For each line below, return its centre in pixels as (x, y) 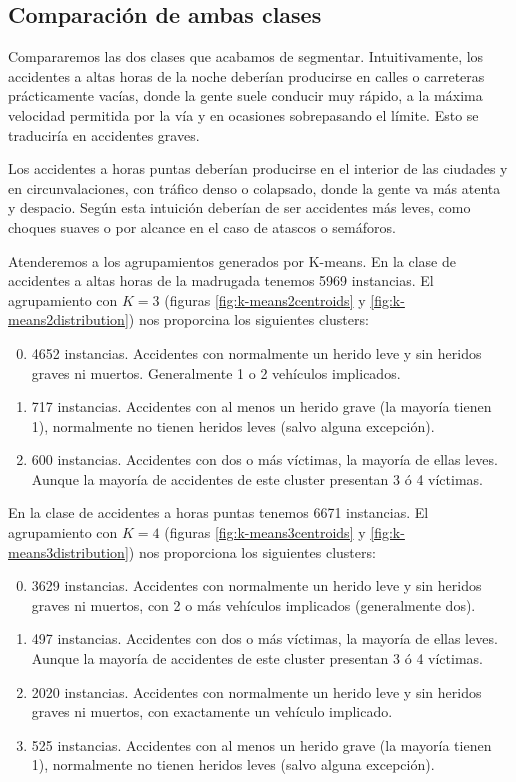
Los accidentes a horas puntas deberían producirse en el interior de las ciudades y (258, 168)
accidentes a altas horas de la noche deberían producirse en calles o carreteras (246, 75)
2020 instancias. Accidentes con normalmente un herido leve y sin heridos (256, 691)
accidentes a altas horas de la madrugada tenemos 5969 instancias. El (221, 280)
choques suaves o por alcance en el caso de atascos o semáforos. (202, 226)
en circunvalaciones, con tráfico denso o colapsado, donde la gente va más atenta (254, 187)
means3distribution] (68, 551)
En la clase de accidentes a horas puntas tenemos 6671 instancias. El (218, 512)
